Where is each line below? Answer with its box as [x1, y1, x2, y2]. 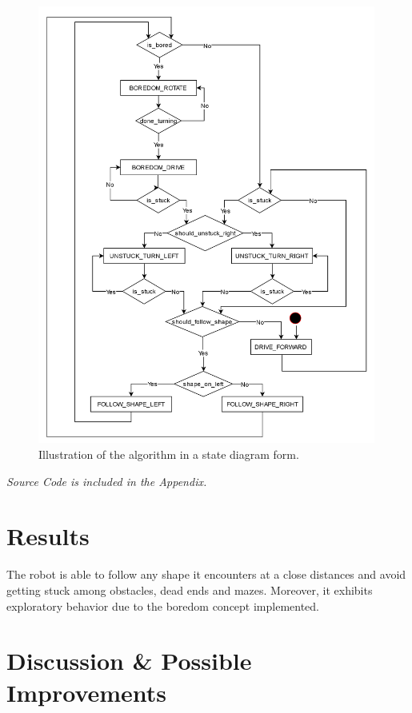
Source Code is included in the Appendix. [6, 472, 207, 489]
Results [6, 520, 90, 552]
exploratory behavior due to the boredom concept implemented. [6, 597, 320, 614]
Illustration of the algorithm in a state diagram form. [38, 446, 299, 463]
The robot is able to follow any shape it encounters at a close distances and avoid [6, 566, 406, 583]
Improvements [6, 675, 167, 708]
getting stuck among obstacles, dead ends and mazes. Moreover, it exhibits [6, 581, 373, 598]
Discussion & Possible [6, 644, 252, 677]
